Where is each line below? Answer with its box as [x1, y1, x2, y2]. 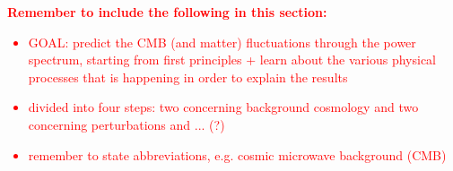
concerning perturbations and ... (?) [28, 115, 225, 133]
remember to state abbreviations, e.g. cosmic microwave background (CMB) [28, 145, 447, 164]
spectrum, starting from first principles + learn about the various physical [28, 50, 437, 69]
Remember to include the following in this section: [7, 3, 327, 21]
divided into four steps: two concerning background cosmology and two [28, 98, 419, 116]
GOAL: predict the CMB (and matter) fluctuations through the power [28, 32, 416, 51]
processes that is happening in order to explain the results [28, 67, 348, 86]
